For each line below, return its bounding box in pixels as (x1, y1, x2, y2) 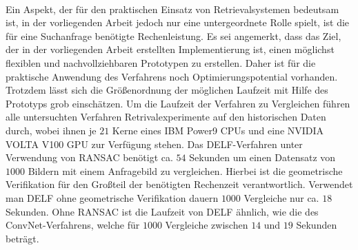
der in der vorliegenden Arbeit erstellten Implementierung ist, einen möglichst (6, 42, 335, 56)
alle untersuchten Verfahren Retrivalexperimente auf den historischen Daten (6, 110, 326, 124)
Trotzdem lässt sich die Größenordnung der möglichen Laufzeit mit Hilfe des (6, 83, 328, 97)
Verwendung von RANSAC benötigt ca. (6, 150, 173, 165)
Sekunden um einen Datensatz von (189, 150, 336, 165)
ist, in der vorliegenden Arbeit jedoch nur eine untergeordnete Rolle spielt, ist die (6, 15, 350, 30)
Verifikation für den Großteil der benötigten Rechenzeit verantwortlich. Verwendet (6, 177, 353, 191)
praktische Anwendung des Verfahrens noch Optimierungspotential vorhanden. (6, 69, 338, 83)
